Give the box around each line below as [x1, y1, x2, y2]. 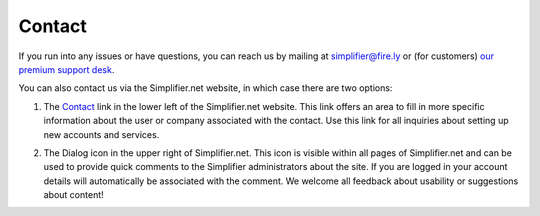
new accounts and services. [43, 128, 160, 140]
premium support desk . [18, 63, 115, 75]
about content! [43, 189, 104, 201]
